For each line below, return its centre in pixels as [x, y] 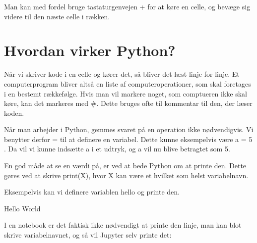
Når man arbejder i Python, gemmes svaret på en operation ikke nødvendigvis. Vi [129, 129]
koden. [14, 113]
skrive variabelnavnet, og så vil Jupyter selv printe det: [88, 235]
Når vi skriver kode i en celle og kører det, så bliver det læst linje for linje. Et [122, 74]
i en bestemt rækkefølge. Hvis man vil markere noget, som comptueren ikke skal [126, 93]
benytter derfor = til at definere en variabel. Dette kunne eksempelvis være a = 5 [128, 139]
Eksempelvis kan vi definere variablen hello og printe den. [92, 192]
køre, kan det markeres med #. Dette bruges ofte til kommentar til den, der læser [128, 103]
